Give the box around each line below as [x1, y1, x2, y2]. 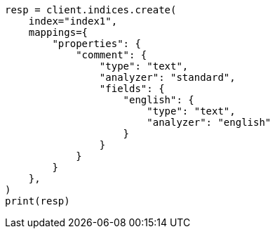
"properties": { [52, 38, 141, 49]
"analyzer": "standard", [99, 72, 236, 83]
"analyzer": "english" [147, 117, 271, 128]
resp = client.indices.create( [5, 4, 177, 15]
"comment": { [76, 49, 147, 60]
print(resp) [5, 195, 70, 207]
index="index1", [28, 15, 118, 27]
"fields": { [99, 83, 165, 94]
